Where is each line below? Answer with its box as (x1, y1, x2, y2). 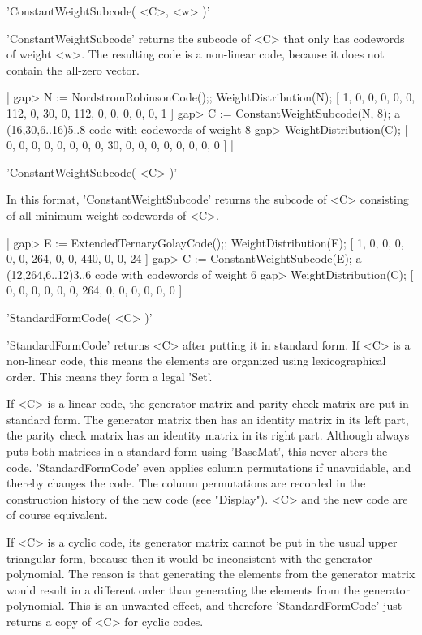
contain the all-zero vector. (6, 61, 140, 78)
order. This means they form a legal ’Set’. (6, 367, 213, 384)
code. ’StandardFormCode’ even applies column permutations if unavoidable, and (6, 458, 411, 475)
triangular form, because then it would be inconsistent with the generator (6, 549, 372, 566)
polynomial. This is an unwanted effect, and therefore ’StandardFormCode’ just (6, 597, 403, 614)
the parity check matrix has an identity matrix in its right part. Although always (6, 427, 410, 444)
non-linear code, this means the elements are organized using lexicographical (6, 352, 386, 369)
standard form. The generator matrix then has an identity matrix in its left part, (6, 410, 409, 427)
